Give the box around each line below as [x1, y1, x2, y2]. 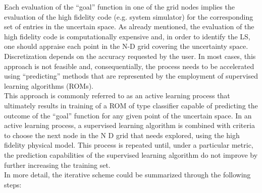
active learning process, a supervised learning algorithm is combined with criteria [4, 120, 255, 131]
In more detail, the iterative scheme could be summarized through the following [4, 169, 251, 180]
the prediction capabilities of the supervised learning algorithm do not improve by [4, 149, 258, 160]
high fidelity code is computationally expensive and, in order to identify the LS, [4, 31, 250, 41]
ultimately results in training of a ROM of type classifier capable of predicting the [4, 100, 258, 110]
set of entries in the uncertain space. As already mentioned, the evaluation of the [4, 21, 254, 32]
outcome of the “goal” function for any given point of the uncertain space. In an [4, 110, 252, 120]
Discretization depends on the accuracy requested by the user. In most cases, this [4, 50, 256, 61]
